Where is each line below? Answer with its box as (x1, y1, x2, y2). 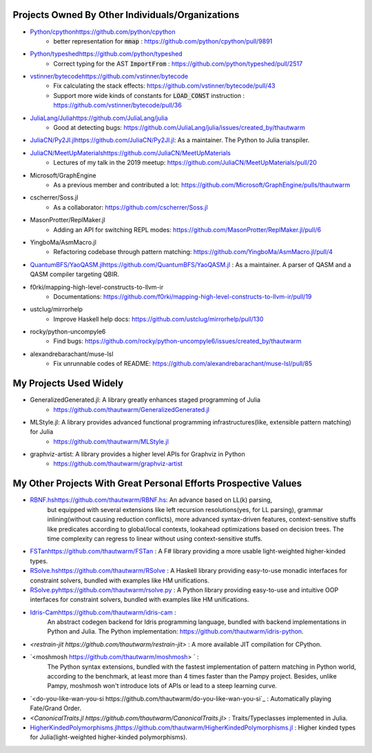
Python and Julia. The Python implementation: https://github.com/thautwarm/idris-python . (47, 627, 304, 636)
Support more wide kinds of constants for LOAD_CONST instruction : (53, 91, 245, 99)
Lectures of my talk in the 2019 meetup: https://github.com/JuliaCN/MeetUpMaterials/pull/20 (53, 159, 317, 167)
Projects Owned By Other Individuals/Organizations (12, 9, 240, 21)
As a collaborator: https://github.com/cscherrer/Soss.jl (53, 203, 208, 211)
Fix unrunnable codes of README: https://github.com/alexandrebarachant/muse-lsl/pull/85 (53, 360, 313, 368)
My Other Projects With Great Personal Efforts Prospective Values (12, 478, 302, 489)
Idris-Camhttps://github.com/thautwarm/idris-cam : (30, 608, 176, 616)
